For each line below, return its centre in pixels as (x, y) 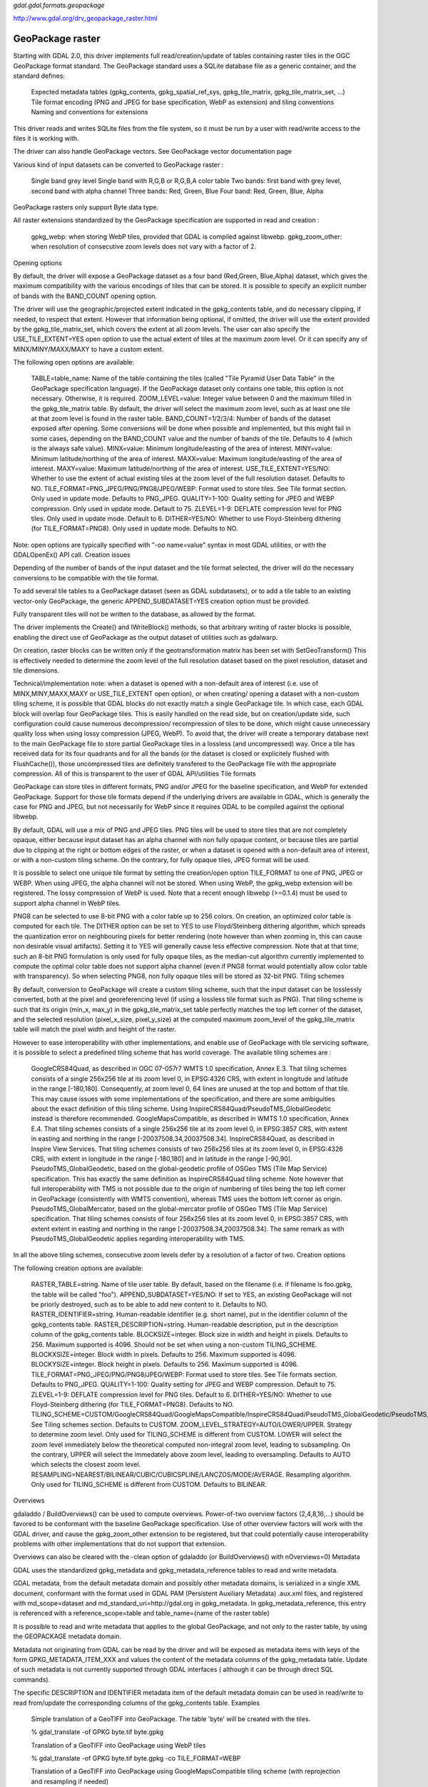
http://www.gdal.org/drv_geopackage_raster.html (86, 19)
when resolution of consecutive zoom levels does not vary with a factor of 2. (144, 247)
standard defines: (39, 76)
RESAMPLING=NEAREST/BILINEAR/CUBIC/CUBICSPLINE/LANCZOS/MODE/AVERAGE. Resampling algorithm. (192, 1474)
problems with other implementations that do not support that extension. (119, 1544)
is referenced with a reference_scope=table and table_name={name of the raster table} (142, 1613)
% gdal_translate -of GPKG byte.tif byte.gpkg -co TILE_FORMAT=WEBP (136, 1758)
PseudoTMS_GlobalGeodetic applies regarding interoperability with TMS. (138, 1239)
